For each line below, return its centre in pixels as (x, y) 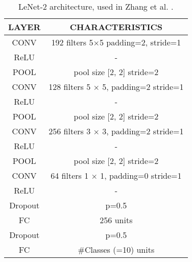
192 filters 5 (72, 42)
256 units (116, 220)
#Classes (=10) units (116, 249)
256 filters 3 (70, 131)
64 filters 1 (70, 175)
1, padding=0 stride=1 (141, 175)
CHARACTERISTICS (116, 27)
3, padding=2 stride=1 (143, 131)
